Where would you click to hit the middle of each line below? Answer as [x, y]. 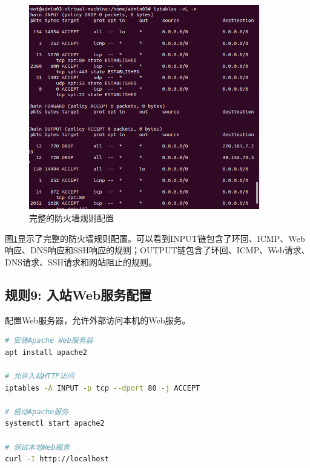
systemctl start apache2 [55, 424]
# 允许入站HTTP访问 [40, 376]
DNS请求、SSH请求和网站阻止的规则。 [81, 262]
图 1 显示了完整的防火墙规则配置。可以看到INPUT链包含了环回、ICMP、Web [155, 238]
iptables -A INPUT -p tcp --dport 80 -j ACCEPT [103, 388]
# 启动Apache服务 [37, 411]
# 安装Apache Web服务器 [49, 341]
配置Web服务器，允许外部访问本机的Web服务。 [98, 320]
